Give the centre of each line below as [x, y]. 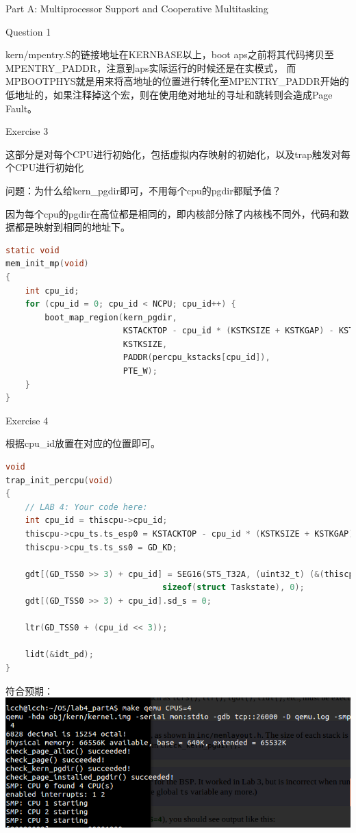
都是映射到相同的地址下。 [72, 227]
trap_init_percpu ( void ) [60, 480]
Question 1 [28, 31]
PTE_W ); [140, 371]
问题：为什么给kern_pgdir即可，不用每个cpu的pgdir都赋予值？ [143, 190]
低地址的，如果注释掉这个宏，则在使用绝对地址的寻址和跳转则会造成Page [169, 94]
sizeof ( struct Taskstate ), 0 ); [233, 588]
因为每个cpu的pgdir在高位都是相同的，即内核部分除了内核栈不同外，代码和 [173, 213]
